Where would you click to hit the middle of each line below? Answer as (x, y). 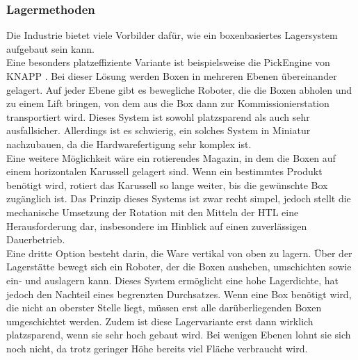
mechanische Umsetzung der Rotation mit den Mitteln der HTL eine (153, 212)
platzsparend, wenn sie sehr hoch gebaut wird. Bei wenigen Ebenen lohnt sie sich (179, 335)
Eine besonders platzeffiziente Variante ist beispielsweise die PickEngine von (168, 62)
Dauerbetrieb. (36, 239)
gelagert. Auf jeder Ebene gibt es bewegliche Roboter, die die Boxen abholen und (179, 89)
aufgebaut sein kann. (50, 48)
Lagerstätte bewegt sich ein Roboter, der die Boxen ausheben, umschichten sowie (179, 267)
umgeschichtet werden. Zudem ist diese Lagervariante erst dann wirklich (160, 321)
